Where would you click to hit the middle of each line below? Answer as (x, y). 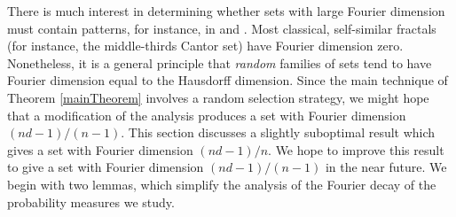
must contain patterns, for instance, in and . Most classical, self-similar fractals (222, 28)
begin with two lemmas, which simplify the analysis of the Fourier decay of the (222, 184)
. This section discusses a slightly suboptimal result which (278, 132)
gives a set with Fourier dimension (100, 149)
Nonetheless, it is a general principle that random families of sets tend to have (220, 62)
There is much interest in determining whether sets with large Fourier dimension (226, 11)
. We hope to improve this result (356, 149)
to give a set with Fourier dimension (106, 167)
